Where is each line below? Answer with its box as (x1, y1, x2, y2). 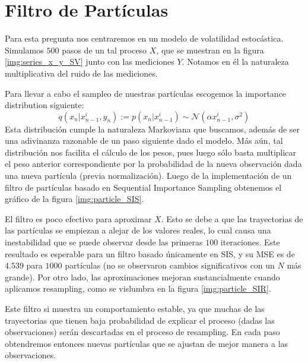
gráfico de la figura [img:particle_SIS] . (5, 192, 144, 205)
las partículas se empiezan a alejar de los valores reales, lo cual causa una (5, 224, 271, 236)
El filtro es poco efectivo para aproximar (5, 212, 152, 225)
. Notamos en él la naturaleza (182, 55, 289, 68)
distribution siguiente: (5, 99, 84, 111)
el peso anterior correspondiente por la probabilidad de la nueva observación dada (5, 157, 302, 170)
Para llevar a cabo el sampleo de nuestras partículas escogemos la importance (5, 87, 287, 99)
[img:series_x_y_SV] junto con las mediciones (5, 55, 174, 68)
